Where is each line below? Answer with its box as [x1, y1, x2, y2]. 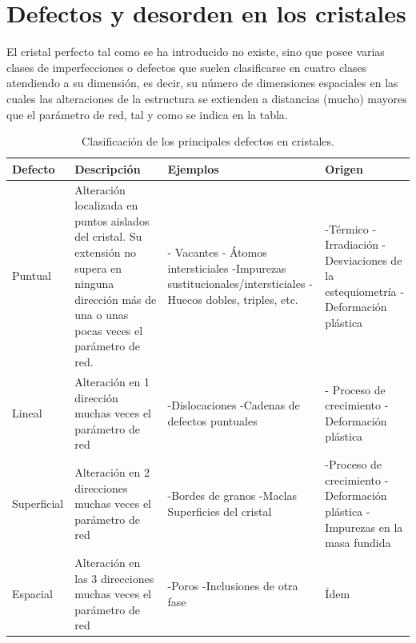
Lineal [12, 405, 42, 421]
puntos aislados [74, 212, 150, 229]
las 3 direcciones [74, 569, 154, 586]
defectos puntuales [167, 412, 258, 429]
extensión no [74, 243, 136, 260]
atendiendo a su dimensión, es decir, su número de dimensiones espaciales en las [6, 74, 398, 91]
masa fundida [325, 534, 391, 551]
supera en [74, 259, 122, 276]
